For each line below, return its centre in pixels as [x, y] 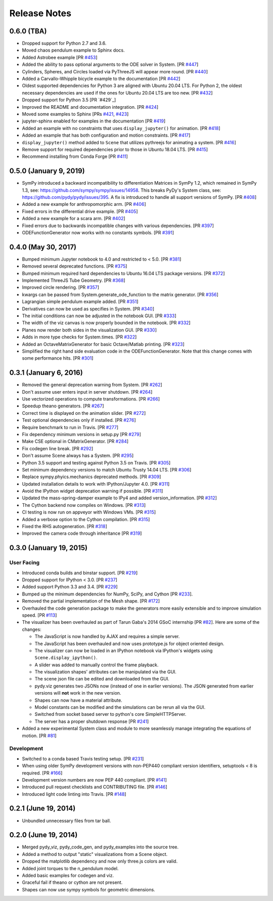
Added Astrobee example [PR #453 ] [60, 57]
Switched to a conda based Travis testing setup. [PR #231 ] [83, 758]
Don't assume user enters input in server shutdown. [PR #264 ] [87, 392]
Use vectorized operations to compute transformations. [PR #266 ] [91, 399]
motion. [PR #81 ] [39, 736]
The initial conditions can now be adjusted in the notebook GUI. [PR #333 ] [99, 316]
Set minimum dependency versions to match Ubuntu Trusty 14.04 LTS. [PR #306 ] [107, 469]
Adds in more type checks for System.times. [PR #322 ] [79, 337]
